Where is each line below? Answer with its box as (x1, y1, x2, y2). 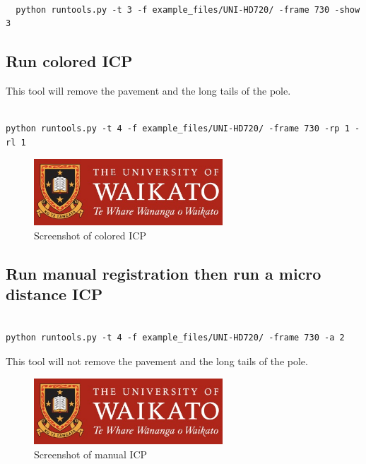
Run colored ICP (6, 50, 133, 72)
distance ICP (6, 282, 103, 304)
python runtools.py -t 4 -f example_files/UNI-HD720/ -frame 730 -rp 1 (6, 124, 350, 134)
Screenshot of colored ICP (34, 227, 147, 242)
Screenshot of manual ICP (34, 446, 148, 461)
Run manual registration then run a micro (6, 262, 321, 284)
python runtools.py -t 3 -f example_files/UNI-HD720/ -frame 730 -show (16, 4, 360, 15)
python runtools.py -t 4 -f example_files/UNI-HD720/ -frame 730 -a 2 (6, 333, 345, 343)
